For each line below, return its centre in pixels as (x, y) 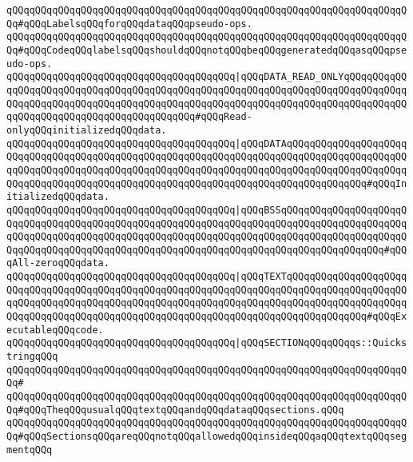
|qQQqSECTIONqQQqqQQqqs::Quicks (321, 343)
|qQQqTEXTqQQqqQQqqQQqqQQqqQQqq (321, 277)
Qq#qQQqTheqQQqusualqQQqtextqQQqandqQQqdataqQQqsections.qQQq (175, 410)
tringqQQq (32, 357)
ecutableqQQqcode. (55, 330)
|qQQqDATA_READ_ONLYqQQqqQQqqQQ (321, 77)
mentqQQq (30, 450)
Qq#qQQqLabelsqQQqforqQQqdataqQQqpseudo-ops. (129, 24)
